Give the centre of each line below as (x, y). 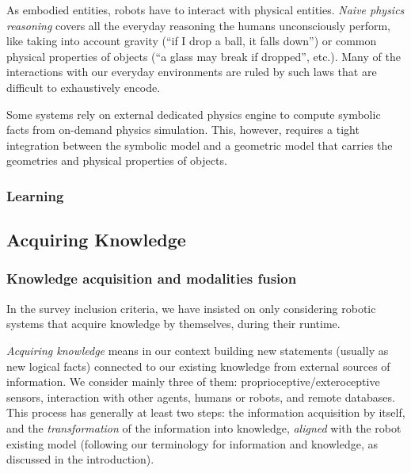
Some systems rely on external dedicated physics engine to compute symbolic (194, 114)
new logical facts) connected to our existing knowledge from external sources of (198, 366)
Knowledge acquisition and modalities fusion (152, 278)
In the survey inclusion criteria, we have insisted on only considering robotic (191, 308)
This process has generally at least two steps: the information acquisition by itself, (206, 412)
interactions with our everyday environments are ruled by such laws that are (192, 72)
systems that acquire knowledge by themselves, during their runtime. (173, 324)
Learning (35, 195)
